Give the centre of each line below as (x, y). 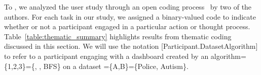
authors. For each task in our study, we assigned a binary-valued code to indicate (130, 16)
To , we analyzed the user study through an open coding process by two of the (128, 7)
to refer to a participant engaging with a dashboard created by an (106, 56)
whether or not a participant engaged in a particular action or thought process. (127, 26)
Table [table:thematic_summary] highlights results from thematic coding (118, 36)
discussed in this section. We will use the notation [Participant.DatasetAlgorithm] (131, 46)
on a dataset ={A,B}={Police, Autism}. (126, 66)
